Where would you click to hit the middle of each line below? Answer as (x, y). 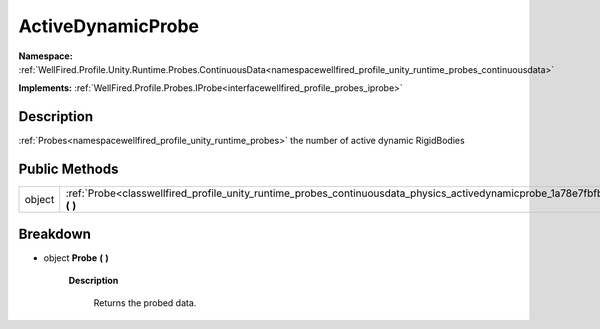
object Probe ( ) (76, 257)
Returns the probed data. (145, 303)
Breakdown (55, 233)
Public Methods (68, 169)
